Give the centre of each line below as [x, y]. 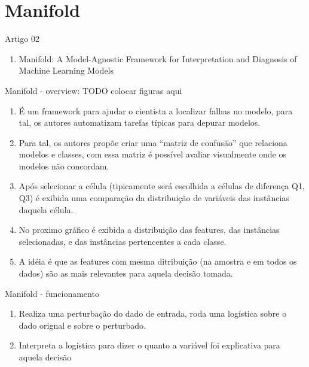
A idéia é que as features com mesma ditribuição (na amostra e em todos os [158, 261]
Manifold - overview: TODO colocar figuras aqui [94, 90]
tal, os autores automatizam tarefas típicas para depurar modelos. [140, 122]
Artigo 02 [22, 39]
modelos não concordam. [64, 166]
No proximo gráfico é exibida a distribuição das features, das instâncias [149, 230]
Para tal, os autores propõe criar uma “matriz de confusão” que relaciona [153, 142]
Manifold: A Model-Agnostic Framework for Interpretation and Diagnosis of [158, 58]
